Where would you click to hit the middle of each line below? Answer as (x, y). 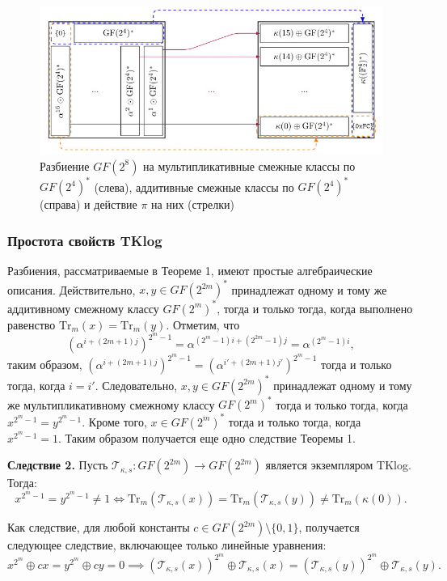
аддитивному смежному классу (83, 308)
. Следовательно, (136, 385)
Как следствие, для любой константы (99, 527)
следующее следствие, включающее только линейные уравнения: (167, 545)
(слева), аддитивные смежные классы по (194, 187)
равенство (32, 324)
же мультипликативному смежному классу (111, 404)
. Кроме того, (114, 421)
